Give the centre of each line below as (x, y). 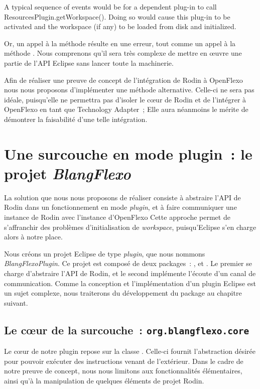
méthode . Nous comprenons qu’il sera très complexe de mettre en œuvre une (123, 53)
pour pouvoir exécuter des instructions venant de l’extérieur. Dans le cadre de (124, 361)
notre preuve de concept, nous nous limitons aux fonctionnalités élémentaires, (123, 371)
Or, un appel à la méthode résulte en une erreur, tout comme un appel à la (120, 43)
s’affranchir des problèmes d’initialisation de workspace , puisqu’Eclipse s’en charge (130, 227)
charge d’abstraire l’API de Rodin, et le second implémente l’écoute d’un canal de (130, 273)
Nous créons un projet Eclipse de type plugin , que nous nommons (105, 253)
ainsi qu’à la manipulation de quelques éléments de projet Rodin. (104, 380)
